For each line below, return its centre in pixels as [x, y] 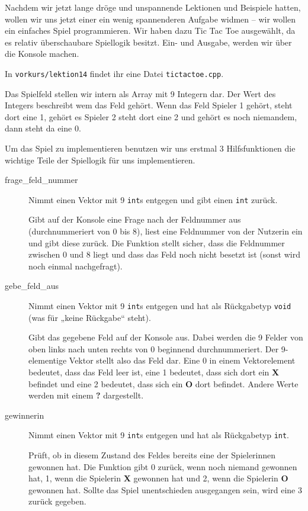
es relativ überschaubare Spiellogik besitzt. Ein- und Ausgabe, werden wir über [148, 42]
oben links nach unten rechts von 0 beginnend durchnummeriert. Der [154, 348]
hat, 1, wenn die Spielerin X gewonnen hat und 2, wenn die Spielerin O [158, 478]
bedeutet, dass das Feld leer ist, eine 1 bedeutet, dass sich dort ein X [154, 372]
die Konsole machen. [42, 54]
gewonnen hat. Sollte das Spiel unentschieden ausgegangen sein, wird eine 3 [165, 489]
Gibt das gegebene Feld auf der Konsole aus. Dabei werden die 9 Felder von [166, 337]
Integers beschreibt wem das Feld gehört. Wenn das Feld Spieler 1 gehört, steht [149, 105]
